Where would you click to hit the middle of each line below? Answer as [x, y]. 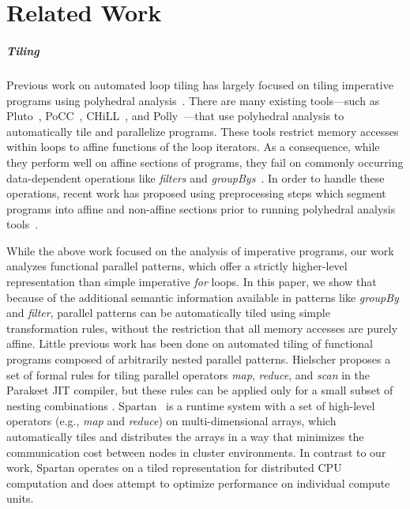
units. [20, 498]
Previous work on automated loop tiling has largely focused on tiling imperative [200, 84]
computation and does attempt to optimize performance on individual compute [198, 483]
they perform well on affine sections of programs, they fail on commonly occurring [205, 162]
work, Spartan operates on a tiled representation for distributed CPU [174, 468]
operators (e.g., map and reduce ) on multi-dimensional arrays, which [171, 421]
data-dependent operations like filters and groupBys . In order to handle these [196, 177]
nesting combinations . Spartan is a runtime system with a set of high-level [191, 405]
